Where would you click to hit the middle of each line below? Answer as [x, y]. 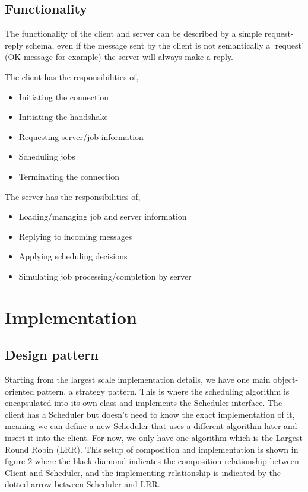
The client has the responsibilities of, [72, 76]
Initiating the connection [64, 96]
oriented [20, 391]
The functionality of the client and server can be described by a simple [134, 34]
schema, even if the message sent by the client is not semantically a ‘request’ [165, 45]
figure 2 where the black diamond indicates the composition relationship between [152, 461]
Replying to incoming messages [75, 236]
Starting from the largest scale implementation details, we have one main [138, 380]
